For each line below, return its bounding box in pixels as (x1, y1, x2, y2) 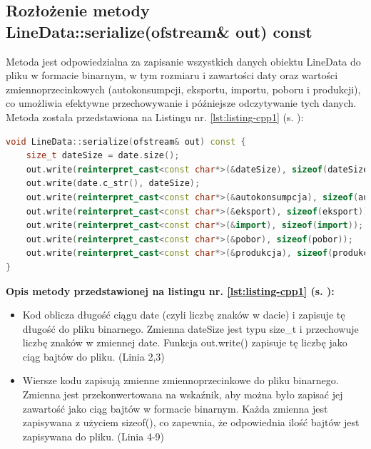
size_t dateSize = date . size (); (26, 150, 180, 161)
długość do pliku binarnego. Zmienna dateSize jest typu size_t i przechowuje (22, 321, 359, 336)
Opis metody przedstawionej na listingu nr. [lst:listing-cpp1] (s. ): (6, 283, 335, 298)
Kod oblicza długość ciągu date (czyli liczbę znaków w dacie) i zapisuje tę (22, 307, 345, 322)
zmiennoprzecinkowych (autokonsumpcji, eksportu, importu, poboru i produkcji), (6, 81, 361, 96)
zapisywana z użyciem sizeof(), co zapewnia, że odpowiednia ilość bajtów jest (22, 415, 360, 430)
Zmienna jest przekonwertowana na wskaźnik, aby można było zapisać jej (22, 387, 343, 402)
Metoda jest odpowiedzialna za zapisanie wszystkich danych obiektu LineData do (6, 53, 361, 68)
